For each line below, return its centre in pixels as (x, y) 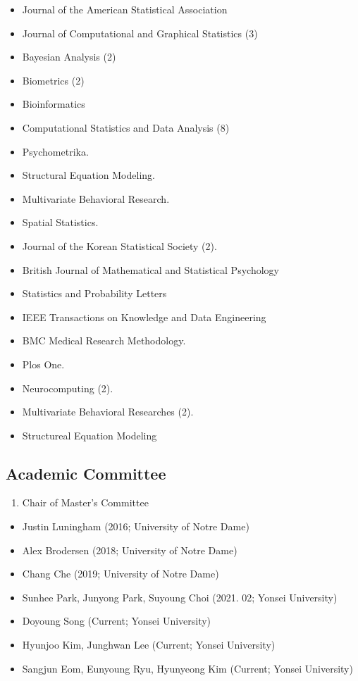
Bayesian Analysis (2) (69, 57)
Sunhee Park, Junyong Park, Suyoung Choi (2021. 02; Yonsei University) (180, 597)
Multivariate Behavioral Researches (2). (108, 412)
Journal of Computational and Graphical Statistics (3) (140, 33)
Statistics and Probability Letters (94, 293)
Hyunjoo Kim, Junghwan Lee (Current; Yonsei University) (149, 645)
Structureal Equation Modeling (89, 435)
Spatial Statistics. (60, 222)
